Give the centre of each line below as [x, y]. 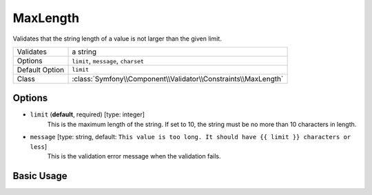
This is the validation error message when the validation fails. [134, 156]
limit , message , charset [108, 61]
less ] [39, 146]
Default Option [41, 70]
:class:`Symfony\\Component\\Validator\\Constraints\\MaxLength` [178, 79]
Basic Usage [40, 176]
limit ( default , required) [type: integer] [87, 114]
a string [84, 52]
